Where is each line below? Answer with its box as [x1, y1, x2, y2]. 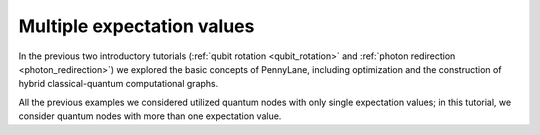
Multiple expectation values [18, 15, 255, 37]
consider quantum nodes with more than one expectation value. [18, 110, 282, 122]
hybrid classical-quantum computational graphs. [18, 78, 219, 90]
